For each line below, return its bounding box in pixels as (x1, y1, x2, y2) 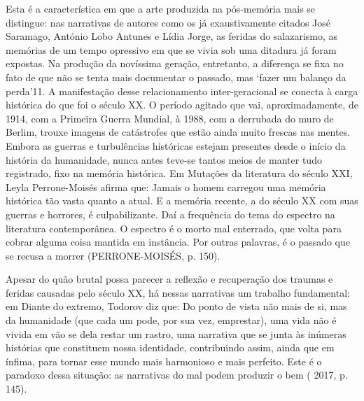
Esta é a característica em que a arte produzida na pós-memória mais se (6, 1, 316, 15)
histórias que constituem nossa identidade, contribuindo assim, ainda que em (6, 340, 335, 355)
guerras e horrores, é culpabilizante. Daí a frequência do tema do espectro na (6, 206, 335, 221)
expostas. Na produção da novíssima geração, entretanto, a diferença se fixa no (6, 56, 344, 71)
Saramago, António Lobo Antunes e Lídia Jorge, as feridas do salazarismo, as (6, 29, 338, 43)
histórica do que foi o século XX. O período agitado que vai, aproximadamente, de (6, 97, 358, 112)
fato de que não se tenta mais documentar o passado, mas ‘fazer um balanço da (6, 69, 346, 84)
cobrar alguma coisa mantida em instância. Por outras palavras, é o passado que (6, 234, 350, 249)
